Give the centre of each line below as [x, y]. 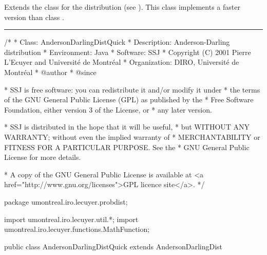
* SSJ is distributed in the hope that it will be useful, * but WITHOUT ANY [127, 127]
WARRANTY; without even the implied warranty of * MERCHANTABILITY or [132, 136]
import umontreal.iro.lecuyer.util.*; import [71, 219]
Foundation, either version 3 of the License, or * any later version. [108, 109]
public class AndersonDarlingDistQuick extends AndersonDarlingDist [113, 246]
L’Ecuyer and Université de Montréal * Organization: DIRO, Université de [122, 62]
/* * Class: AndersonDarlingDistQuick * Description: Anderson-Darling [117, 42]
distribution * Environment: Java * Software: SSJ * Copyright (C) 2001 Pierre [128, 52]
